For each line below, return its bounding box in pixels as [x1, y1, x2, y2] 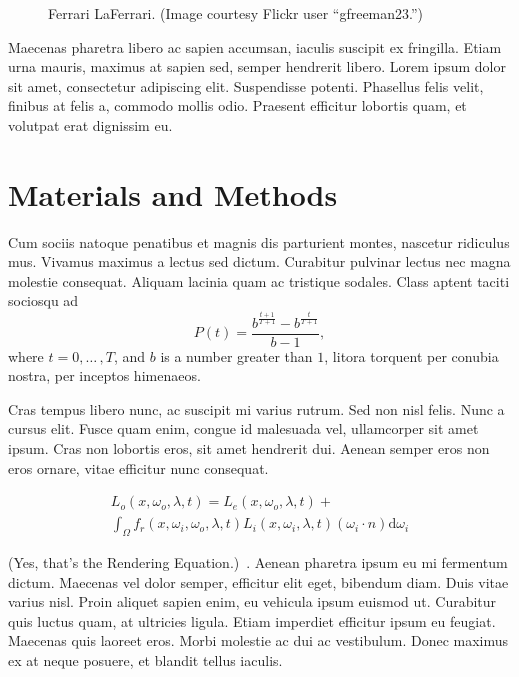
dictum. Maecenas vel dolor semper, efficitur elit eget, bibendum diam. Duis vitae [8, 571, 509, 592]
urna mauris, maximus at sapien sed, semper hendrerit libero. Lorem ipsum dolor [8, 56, 506, 77]
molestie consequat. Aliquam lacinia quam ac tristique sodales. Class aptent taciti [8, 270, 510, 291]
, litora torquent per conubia [324, 345, 499, 366]
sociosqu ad [8, 290, 79, 311]
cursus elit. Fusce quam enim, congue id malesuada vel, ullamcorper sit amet [8, 418, 479, 439]
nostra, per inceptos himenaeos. [8, 365, 201, 386]
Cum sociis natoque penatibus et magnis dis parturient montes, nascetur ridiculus [8, 231, 510, 252]
